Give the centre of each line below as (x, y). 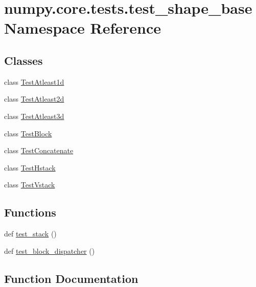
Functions (30, 212)
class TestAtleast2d (34, 99)
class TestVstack (30, 185)
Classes (24, 60)
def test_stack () (30, 234)
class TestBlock (28, 133)
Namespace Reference (83, 28)
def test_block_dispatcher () (50, 250)
